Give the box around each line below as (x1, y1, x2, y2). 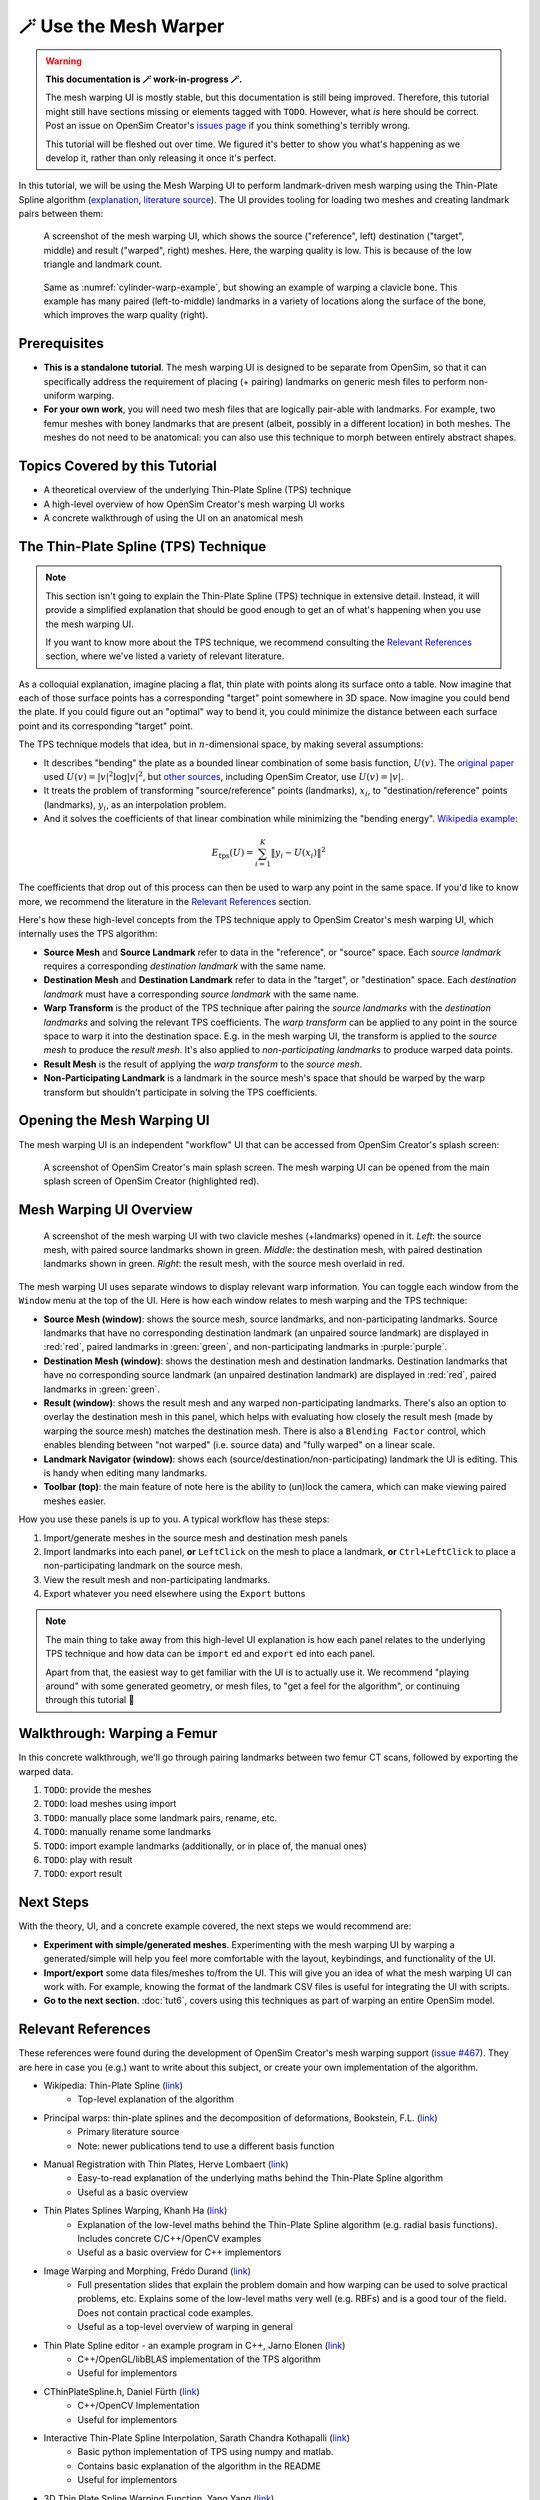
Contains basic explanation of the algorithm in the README (77, 2460, 322, 2472)
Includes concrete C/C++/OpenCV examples (77, 2232, 262, 2244)
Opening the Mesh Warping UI (18, 1112, 210, 1129)
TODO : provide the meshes (43, 1784, 152, 1796)
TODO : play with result (43, 1854, 133, 1866)
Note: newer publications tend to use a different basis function (77, 2140, 335, 2152)
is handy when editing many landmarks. (43, 1466, 208, 1479)
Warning (45, 55, 82, 67)
